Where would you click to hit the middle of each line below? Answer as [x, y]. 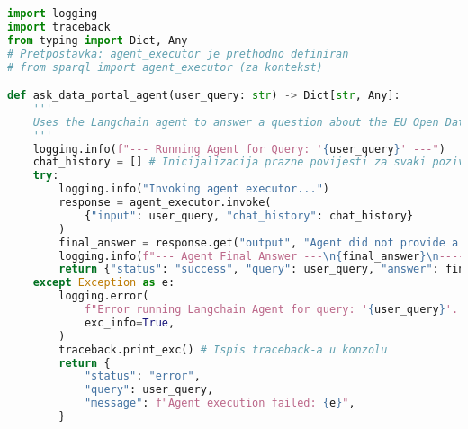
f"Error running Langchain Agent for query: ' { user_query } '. [271, 310]
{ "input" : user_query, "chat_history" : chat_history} [249, 215]
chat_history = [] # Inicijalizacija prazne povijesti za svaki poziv [249, 162]
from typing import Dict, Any [98, 40]
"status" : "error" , [142, 376]
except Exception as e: [104, 283]
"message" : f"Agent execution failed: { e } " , [220, 403]
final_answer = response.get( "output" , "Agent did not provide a [259, 242]
